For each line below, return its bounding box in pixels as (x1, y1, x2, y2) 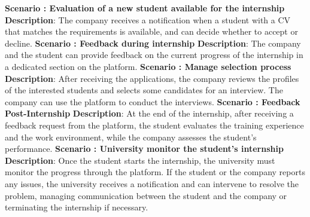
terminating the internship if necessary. (5, 201, 148, 213)
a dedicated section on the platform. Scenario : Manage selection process (5, 60, 291, 72)
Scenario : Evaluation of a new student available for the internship (5, 2, 285, 14)
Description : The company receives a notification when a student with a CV (5, 13, 291, 26)
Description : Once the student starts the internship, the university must (5, 154, 275, 166)
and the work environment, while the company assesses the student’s (5, 130, 257, 143)
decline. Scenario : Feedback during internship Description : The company (5, 36, 301, 49)
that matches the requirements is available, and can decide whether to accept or (5, 25, 298, 38)
